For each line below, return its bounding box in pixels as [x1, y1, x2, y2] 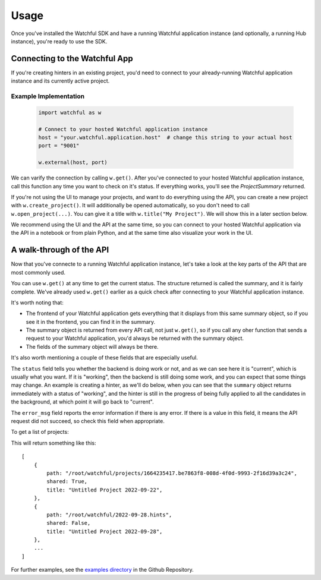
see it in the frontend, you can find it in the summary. [26, 318, 156, 325]
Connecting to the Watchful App [11, 53, 133, 64]
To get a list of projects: [11, 428, 69, 436]
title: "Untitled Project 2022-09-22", [46, 486, 163, 493]
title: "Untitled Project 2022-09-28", [46, 528, 163, 535]
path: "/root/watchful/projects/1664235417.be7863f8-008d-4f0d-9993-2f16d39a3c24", [46, 469, 297, 477]
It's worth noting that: [11, 299, 64, 306]
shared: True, [46, 478, 88, 485]
